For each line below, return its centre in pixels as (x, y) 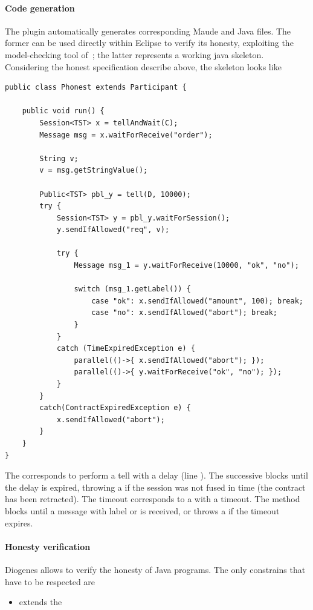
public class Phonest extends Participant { (96, 88)
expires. (19, 522)
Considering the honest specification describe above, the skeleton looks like (143, 66)
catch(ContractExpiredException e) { (115, 408)
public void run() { (63, 111)
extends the (40, 602)
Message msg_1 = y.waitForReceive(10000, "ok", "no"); (186, 266)
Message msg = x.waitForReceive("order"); (126, 135)
